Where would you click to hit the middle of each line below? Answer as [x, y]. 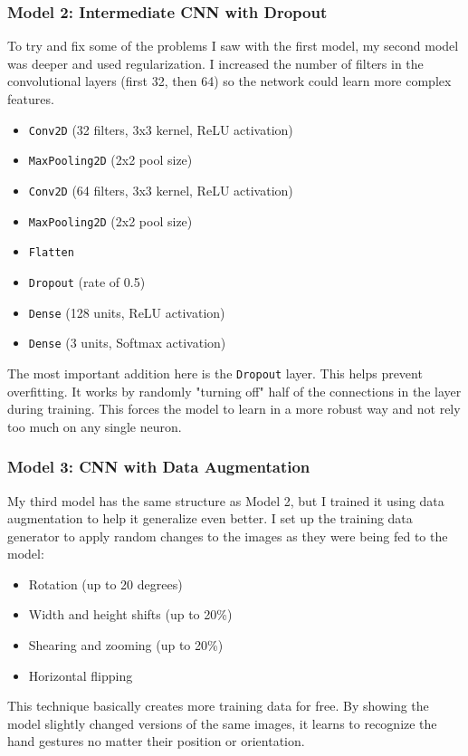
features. [31, 99]
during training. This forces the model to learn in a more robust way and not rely [234, 409]
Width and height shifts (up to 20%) [130, 614]
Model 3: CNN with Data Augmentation [159, 467]
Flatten [51, 253]
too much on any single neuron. [95, 426]
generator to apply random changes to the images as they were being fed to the [228, 536]
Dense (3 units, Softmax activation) [127, 343]
